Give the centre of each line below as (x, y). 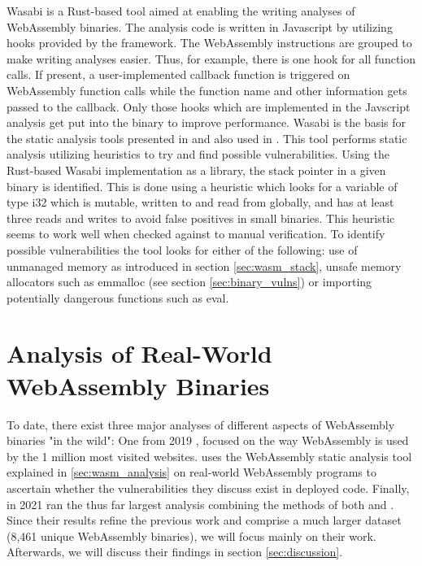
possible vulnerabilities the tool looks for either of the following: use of (182, 249)
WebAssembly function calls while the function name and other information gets (207, 90)
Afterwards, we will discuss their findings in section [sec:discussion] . (175, 552)
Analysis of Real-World (139, 353)
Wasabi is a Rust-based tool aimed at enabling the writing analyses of (181, 11)
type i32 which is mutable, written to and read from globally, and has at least (200, 202)
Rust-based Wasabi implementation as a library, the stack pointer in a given (196, 170)
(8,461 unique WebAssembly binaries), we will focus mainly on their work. (191, 536)
